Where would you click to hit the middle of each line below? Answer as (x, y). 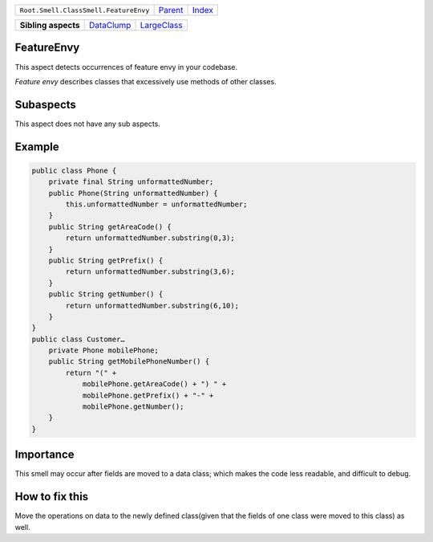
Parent (171, 10)
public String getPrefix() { (106, 260)
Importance (45, 455)
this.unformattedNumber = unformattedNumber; (156, 204)
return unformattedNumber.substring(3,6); (150, 272)
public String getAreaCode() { (110, 226)
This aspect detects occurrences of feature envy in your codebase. (126, 67)
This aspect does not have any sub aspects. (87, 124)
